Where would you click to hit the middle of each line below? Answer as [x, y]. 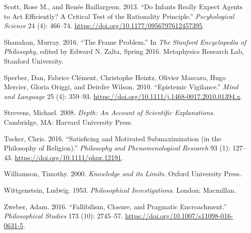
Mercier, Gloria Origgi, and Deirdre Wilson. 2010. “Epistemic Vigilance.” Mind [121, 87]
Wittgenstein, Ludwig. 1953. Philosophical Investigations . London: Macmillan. [120, 190]
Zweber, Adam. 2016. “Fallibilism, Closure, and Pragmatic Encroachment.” [115, 206]
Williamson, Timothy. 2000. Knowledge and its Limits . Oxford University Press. [123, 174]
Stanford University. [34, 60]
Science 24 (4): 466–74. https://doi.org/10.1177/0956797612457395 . [104, 25]
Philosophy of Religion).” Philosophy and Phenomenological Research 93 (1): [117, 148]
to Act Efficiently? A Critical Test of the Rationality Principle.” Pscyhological [119, 16]
